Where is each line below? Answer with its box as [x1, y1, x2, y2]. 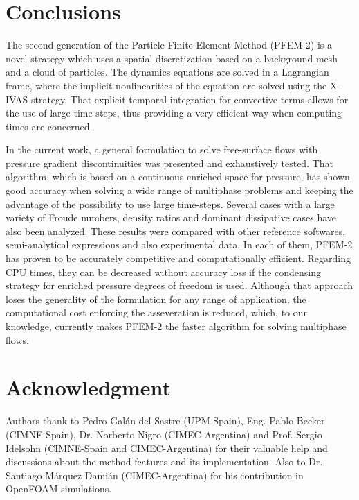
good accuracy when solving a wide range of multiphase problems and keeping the [6, 183, 353, 198]
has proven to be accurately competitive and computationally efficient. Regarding [6, 251, 351, 266]
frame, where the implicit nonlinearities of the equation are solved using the [6, 78, 327, 92]
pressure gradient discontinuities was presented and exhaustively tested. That [6, 155, 334, 170]
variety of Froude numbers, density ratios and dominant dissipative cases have [6, 210, 337, 225]
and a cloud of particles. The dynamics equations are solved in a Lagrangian [6, 64, 329, 79]
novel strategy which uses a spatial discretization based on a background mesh [6, 51, 338, 65]
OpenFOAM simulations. [6, 481, 112, 496]
